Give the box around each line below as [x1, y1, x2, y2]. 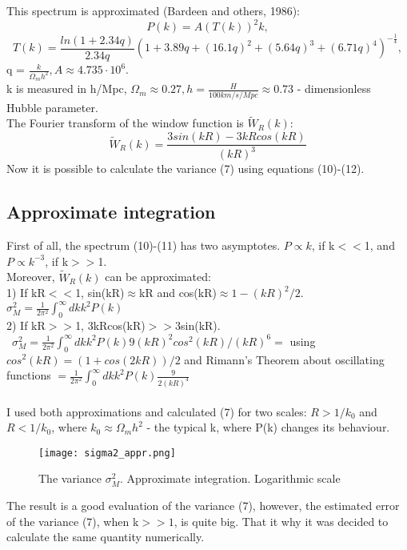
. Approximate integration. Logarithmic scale [119, 470, 341, 487]
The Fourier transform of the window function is [6, 114, 244, 131]
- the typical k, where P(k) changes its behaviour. [146, 419, 390, 436]
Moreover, [6, 268, 55, 285]
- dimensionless [297, 80, 371, 97]
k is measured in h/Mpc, [6, 80, 127, 97]
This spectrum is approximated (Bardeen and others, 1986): [6, 2, 300, 18]
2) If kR [6, 317, 46, 334]
